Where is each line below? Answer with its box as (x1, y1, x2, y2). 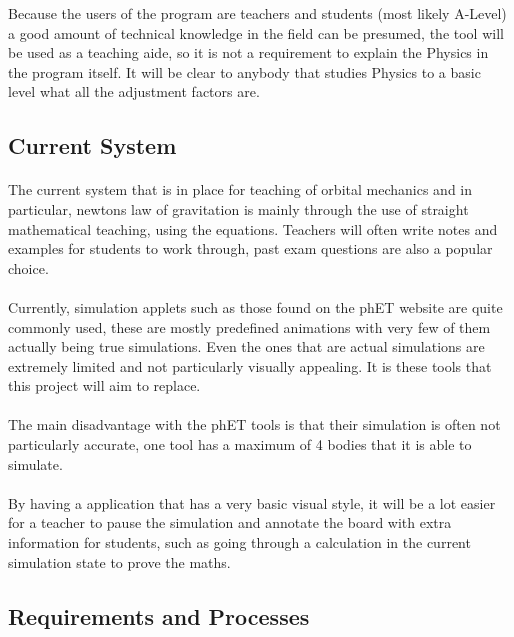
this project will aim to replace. (8, 375, 201, 396)
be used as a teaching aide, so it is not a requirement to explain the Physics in (8, 42, 489, 63)
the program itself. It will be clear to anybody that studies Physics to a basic (8, 61, 481, 82)
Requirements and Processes (8, 600, 310, 631)
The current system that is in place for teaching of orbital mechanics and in (8, 179, 473, 200)
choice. (8, 257, 49, 278)
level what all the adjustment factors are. (8, 81, 260, 102)
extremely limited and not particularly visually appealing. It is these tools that (8, 355, 492, 376)
